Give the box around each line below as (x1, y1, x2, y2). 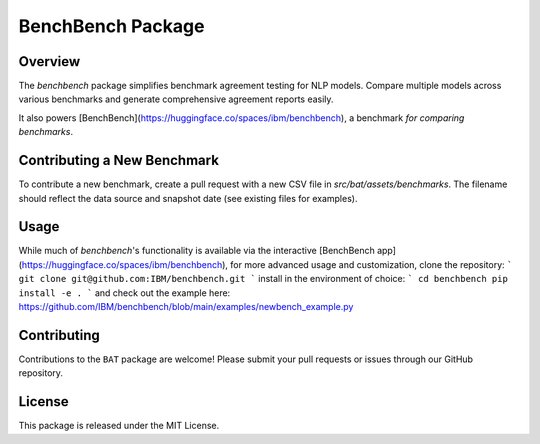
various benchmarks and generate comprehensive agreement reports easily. (18, 93, 334, 105)
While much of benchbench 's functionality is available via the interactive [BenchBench (18, 245, 375, 257)
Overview (18, 53, 81, 70)
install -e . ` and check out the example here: (18, 286, 231, 299)
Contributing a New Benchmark (18, 152, 220, 169)
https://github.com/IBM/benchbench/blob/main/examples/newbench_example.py (18, 301, 354, 312)
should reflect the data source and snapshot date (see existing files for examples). (18, 192, 358, 204)
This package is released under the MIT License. (18, 420, 220, 432)
